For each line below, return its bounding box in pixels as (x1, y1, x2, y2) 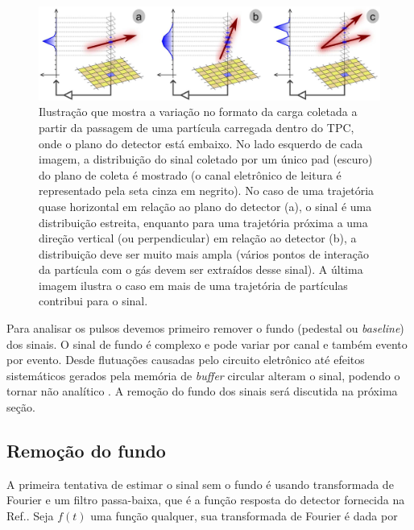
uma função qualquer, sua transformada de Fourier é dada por (90, 507, 398, 524)
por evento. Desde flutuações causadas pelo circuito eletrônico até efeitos (6, 351, 365, 368)
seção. (6, 399, 35, 416)
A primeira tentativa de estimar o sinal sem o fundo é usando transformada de (6, 475, 394, 492)
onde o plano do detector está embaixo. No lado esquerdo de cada (39, 135, 363, 151)
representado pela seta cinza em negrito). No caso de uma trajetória (39, 182, 375, 199)
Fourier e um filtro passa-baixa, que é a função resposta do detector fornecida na (6, 491, 405, 508)
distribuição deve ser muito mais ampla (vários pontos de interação (39, 245, 370, 262)
